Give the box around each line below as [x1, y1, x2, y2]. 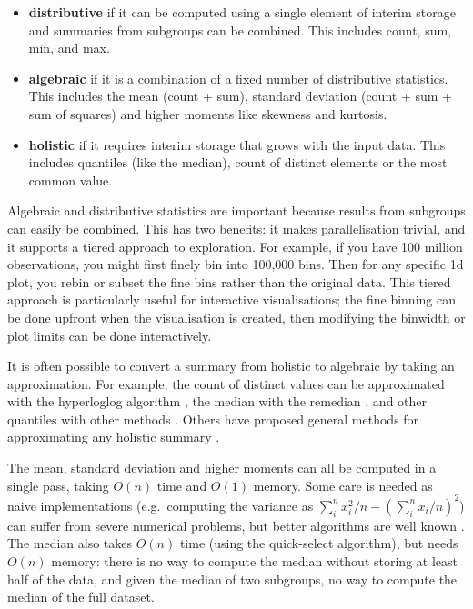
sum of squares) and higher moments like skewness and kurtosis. [28, 104, 387, 123]
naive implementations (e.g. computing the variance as [7, 495, 314, 514]
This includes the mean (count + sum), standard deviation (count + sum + [28, 86, 452, 105]
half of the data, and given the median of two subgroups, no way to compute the [7, 569, 458, 588]
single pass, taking [7, 475, 109, 494]
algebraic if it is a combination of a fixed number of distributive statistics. [28, 68, 448, 87]
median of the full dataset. [7, 587, 155, 606]
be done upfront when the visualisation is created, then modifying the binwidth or [7, 307, 466, 326]
